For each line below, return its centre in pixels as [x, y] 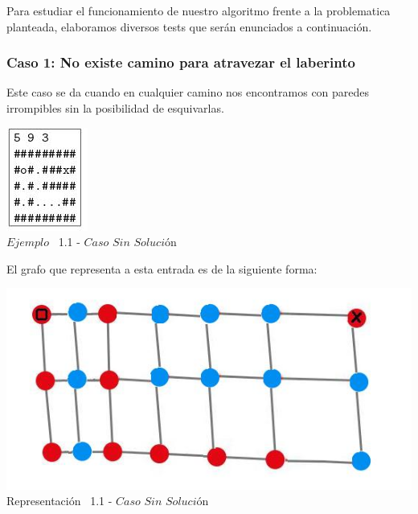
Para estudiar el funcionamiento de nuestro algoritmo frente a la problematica [199, 10]
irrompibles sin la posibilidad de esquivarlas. [115, 108]
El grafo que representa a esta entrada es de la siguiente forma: [162, 268]
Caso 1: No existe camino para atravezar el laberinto [181, 62]
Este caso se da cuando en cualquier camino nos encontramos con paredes [188, 92]
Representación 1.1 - [59, 501]
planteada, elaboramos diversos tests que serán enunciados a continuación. [189, 26]
